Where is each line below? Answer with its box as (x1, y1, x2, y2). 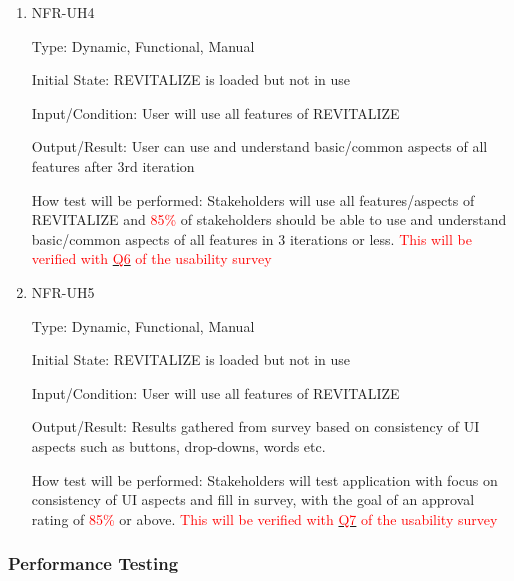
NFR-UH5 (31, 281, 95, 302)
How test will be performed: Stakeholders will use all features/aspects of (31, 189, 475, 210)
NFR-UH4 (31, 2, 95, 22)
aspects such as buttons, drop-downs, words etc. (31, 435, 326, 456)
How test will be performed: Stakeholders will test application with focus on (31, 469, 498, 490)
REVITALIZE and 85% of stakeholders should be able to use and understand (31, 209, 507, 230)
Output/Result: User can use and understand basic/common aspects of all (31, 136, 488, 157)
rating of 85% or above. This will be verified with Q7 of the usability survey (31, 508, 498, 529)
